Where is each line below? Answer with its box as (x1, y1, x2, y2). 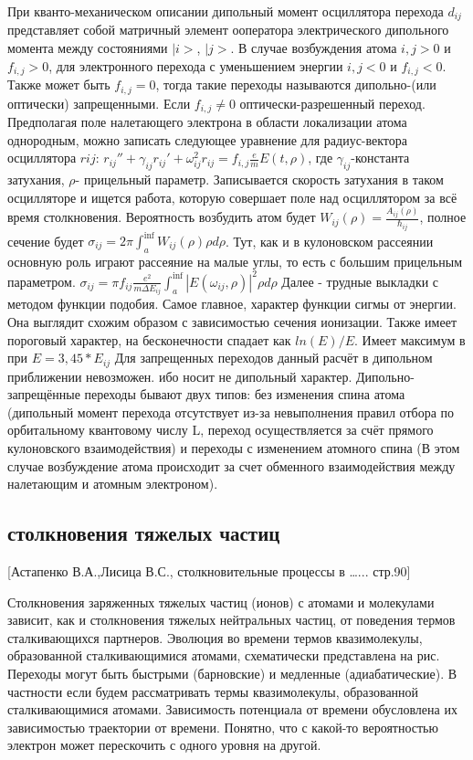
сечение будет (7, 231, 84, 250)
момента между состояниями (7, 38, 168, 58)
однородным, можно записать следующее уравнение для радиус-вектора (7, 130, 408, 149)
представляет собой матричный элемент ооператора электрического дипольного (7, 20, 449, 39)
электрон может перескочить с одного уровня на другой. (7, 735, 321, 755)
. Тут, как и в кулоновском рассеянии (225, 231, 434, 250)
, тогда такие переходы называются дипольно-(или (155, 75, 436, 94)
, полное (419, 207, 467, 227)
